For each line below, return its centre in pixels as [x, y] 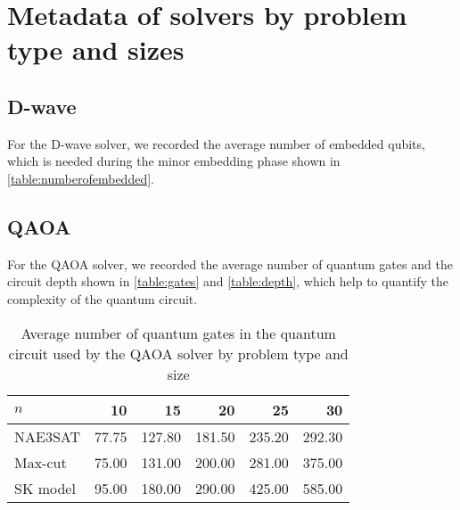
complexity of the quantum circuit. [103, 298]
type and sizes [96, 49]
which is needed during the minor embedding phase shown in [174, 161]
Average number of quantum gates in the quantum [178, 333]
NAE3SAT [48, 436]
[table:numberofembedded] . [81, 178]
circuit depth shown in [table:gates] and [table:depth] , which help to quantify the [228, 281]
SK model [45, 488]
